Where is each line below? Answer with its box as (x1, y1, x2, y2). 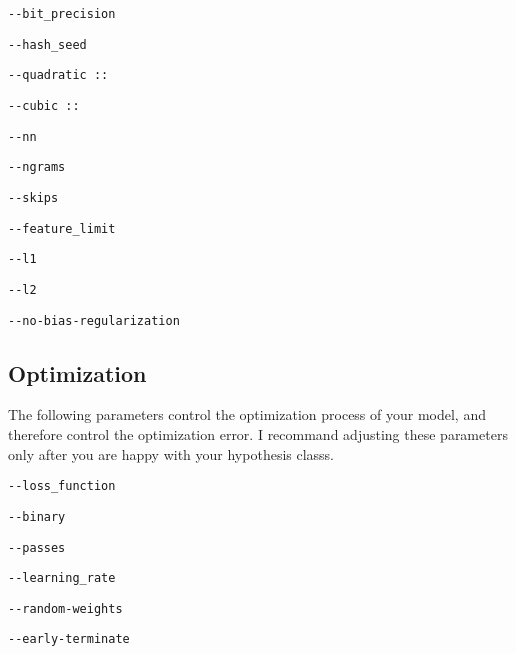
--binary (8, 509, 66, 524)
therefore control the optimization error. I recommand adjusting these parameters (8, 424, 508, 445)
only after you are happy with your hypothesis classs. (8, 443, 335, 464)
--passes (8, 540, 66, 555)
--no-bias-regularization (8, 313, 180, 328)
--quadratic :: (8, 68, 109, 83)
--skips (8, 190, 59, 205)
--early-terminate (8, 632, 130, 647)
